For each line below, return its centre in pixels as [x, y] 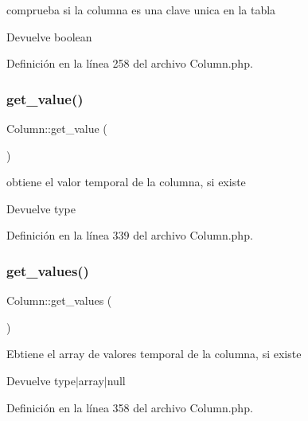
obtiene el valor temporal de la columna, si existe [126, 182]
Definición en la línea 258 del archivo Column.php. [130, 63]
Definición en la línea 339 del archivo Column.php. [130, 235]
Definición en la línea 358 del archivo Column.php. [130, 407]
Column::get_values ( [59, 300]
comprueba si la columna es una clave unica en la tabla [141, 10]
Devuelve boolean [49, 36]
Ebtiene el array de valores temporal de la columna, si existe [154, 354]
